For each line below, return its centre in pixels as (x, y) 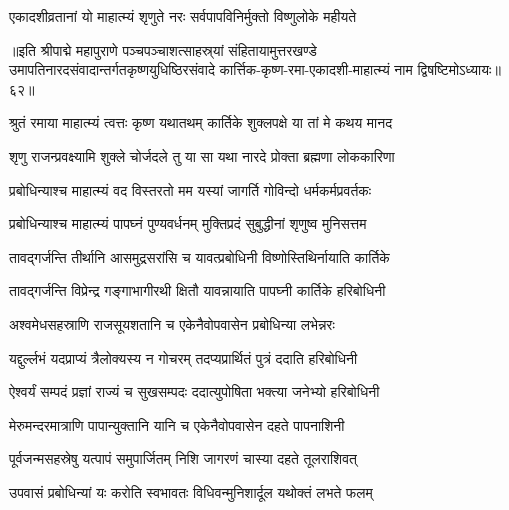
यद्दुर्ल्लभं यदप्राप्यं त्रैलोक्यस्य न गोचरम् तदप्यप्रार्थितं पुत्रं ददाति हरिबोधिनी (183, 357)
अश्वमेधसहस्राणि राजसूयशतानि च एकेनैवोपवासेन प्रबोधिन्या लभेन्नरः (172, 323)
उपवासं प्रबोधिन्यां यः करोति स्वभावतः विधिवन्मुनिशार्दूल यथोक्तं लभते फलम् (191, 491)
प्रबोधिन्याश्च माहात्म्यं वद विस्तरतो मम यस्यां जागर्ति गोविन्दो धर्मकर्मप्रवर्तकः (190, 189)
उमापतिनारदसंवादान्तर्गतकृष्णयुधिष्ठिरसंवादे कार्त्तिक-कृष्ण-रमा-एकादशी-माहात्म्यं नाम (211, 69)
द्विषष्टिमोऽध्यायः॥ (459, 69)
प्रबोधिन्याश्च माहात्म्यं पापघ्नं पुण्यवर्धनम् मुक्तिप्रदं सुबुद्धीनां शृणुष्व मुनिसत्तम (188, 223)
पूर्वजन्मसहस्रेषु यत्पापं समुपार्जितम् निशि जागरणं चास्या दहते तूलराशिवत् (183, 458)
